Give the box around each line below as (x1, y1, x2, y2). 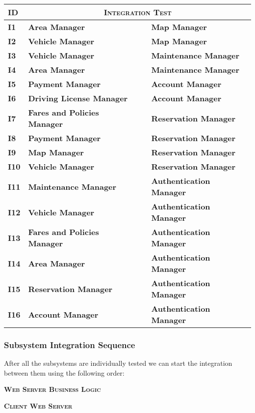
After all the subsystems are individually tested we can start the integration (4, 358, 232, 368)
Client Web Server (4, 401, 73, 411)
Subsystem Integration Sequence (4, 338, 135, 351)
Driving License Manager (28, 92, 128, 104)
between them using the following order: (4, 367, 125, 378)
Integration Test (103, 6, 172, 18)
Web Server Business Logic (4, 384, 101, 394)
